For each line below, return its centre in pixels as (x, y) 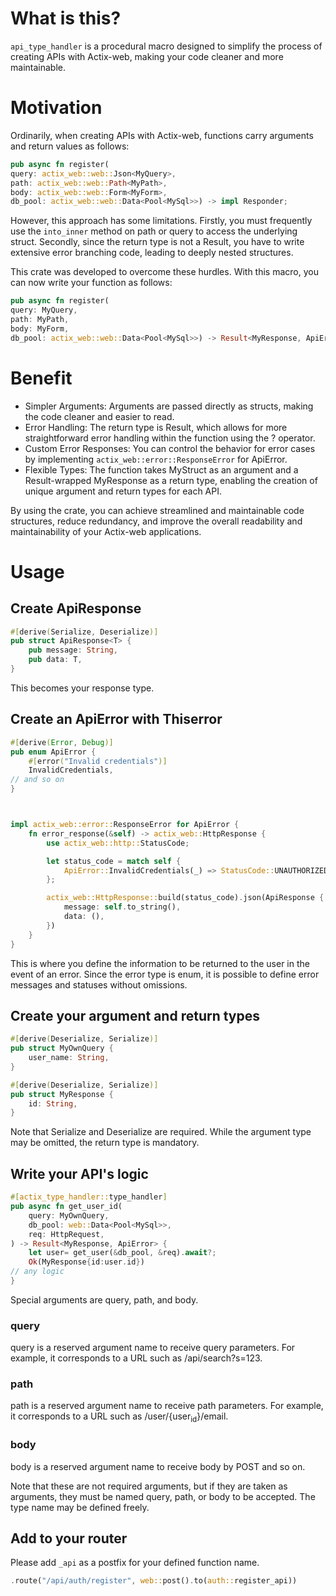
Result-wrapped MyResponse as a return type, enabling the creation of (171, 480)
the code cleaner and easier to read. (99, 416)
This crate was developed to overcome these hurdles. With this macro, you (164, 272)
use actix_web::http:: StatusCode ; (118, 843)
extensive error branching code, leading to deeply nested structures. (152, 253)
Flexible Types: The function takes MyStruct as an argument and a (161, 469)
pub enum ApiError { (53, 752)
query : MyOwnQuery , (69, 1215)
